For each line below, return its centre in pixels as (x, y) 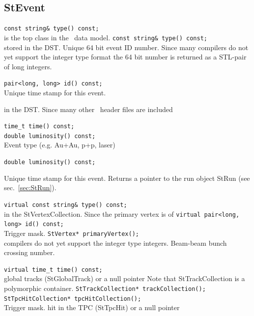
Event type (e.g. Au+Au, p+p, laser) (60, 145)
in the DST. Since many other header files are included (88, 109)
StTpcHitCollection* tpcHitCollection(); (73, 299)
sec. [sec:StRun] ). (30, 187)
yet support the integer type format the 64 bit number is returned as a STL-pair (125, 57)
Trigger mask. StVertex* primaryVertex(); (71, 233)
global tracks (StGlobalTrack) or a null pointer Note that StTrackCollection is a (125, 278)
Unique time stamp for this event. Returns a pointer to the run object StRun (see (127, 178)
